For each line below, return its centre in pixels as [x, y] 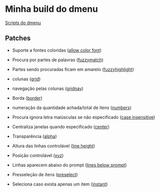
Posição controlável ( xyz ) [38, 155]
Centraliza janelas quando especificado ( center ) [61, 126]
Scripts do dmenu [23, 23]
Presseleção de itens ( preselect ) [45, 174]
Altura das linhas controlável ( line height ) [53, 146]
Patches [18, 38]
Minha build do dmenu [52, 9]
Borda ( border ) [27, 98]
